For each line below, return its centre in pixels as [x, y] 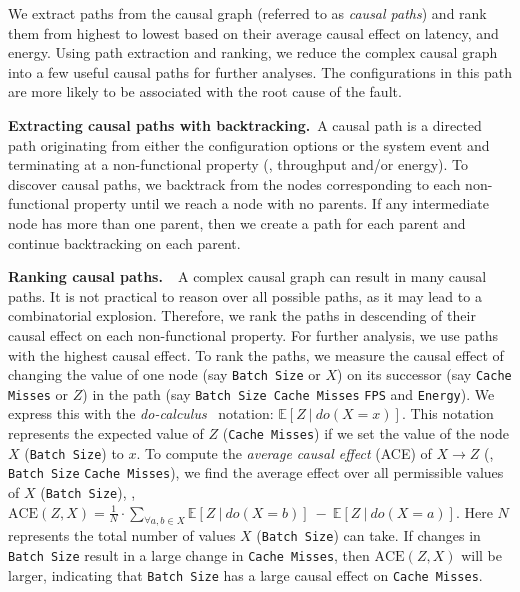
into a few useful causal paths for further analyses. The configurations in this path [260, 71]
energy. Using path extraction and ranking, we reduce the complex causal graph [253, 52]
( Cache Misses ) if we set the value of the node [365, 433]
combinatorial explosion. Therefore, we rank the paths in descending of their [242, 315]
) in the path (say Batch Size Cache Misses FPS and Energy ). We [288, 393]
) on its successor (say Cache [424, 374]
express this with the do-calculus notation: [141, 413]
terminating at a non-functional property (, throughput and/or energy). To [238, 164]
